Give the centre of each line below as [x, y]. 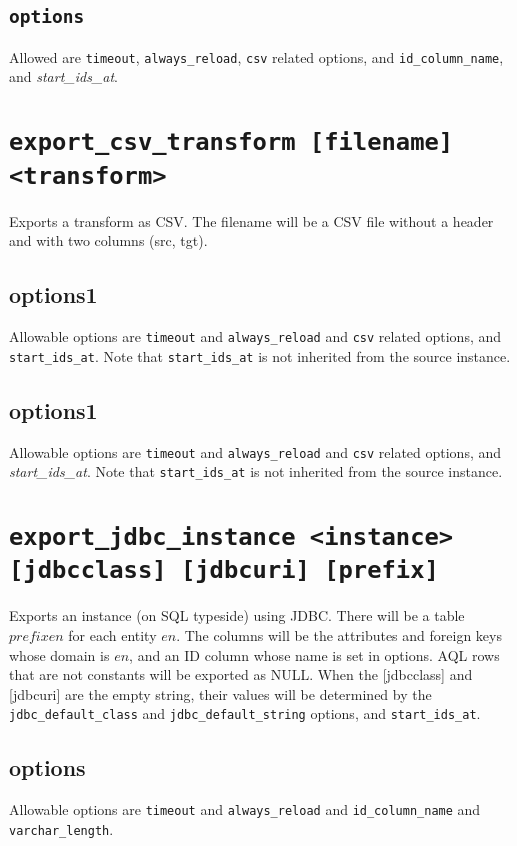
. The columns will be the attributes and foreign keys [339, 634]
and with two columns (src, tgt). [108, 240]
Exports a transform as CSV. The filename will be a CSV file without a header [251, 220]
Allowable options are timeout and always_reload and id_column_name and [245, 809]
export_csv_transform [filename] [231, 142]
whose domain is [59, 654]
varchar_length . [61, 828]
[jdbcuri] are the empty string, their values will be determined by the [220, 693]
